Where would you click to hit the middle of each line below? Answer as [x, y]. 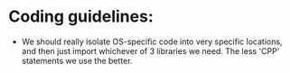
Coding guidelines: [81, 17]
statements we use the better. [77, 60]
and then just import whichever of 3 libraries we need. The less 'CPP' [150, 50]
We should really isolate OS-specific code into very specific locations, [152, 41]
